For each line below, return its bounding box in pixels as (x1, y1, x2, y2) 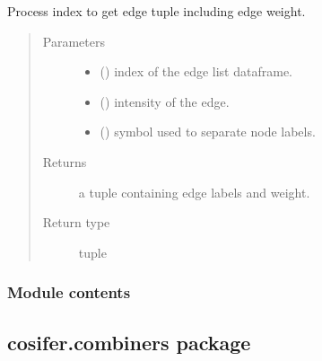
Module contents (7, 281, 131, 304)
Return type (42, 213, 110, 232)
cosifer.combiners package (7, 328, 251, 356)
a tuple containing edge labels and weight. (78, 182, 310, 201)
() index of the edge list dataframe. (100, 62, 292, 81)
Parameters (42, 31, 105, 50)
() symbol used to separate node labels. (100, 122, 316, 141)
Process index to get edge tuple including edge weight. (7, 2, 306, 20)
